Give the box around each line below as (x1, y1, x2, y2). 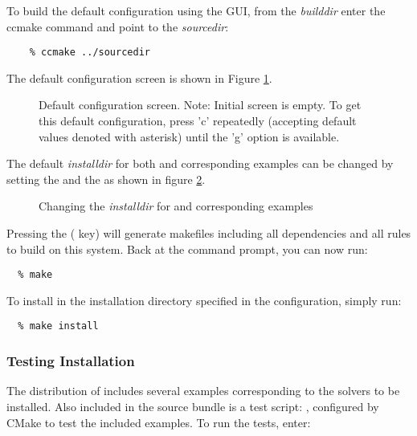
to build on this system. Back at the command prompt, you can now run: (6, 240, 368, 257)
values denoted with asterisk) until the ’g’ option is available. (39, 128, 340, 145)
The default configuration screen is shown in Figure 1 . (6, 69, 272, 86)
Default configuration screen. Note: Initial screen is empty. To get (39, 96, 362, 113)
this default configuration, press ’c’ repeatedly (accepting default (39, 112, 357, 129)
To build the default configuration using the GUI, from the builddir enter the (6, 2, 386, 18)
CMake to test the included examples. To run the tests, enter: (6, 414, 311, 430)
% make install (18, 320, 99, 332)
